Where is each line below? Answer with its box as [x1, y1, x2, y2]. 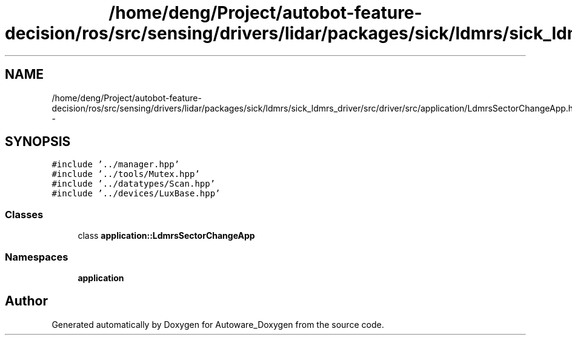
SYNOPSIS [5, 134, 71, 150]
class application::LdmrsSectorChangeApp [78, 230, 255, 241]
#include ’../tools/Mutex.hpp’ [52, 169, 200, 179]
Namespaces [5, 250, 68, 263]
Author [5, 293, 48, 309]
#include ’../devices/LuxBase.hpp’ [52, 188, 221, 199]
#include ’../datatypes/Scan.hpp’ [52, 179, 216, 189]
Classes [5, 208, 44, 221]
